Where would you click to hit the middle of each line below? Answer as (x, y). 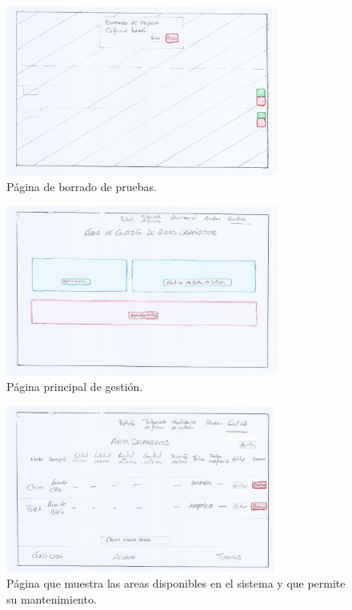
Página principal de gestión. (75, 387)
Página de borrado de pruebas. (82, 187)
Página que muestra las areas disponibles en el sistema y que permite (176, 583)
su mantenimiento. (52, 598)
